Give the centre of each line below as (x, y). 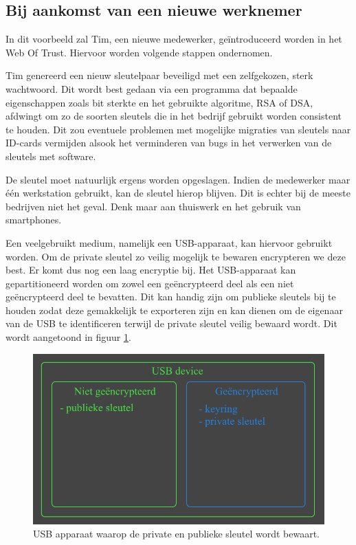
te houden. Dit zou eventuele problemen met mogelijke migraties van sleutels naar (178, 129)
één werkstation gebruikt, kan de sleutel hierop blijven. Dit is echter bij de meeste (178, 193)
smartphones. (34, 220)
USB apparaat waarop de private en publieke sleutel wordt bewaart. (176, 534)
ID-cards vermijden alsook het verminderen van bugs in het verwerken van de (169, 143)
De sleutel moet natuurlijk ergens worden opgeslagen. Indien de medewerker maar (178, 179)
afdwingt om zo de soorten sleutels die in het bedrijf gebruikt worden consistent (174, 116)
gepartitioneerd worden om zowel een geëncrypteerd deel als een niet (150, 283)
